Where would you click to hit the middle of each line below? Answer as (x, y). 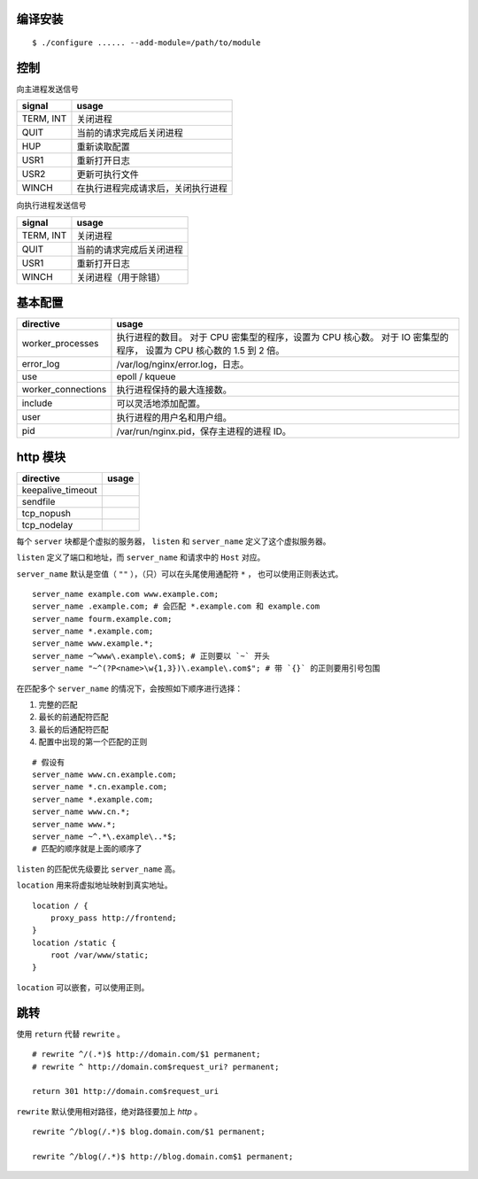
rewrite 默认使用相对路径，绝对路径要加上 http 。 (109, 1111)
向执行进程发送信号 (51, 206)
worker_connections (64, 390)
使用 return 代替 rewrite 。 (71, 1034)
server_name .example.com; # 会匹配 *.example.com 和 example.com (176, 606)
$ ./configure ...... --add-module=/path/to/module (146, 43)
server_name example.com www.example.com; (126, 594)
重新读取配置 (103, 147)
